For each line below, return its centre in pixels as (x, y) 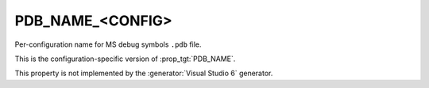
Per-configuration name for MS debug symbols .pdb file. (108, 44)
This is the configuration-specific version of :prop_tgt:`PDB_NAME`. (125, 59)
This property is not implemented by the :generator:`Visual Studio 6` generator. (144, 73)
